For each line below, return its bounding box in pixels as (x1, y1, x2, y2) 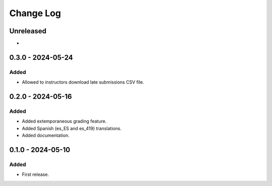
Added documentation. (22, 133, 70, 139)
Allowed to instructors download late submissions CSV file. (22, 79, 145, 85)
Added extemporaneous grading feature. (22, 118, 107, 125)
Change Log (9, 8, 61, 19)
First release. (22, 171, 49, 177)
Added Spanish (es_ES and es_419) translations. (22, 125, 122, 131)
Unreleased (9, 27, 47, 35)
